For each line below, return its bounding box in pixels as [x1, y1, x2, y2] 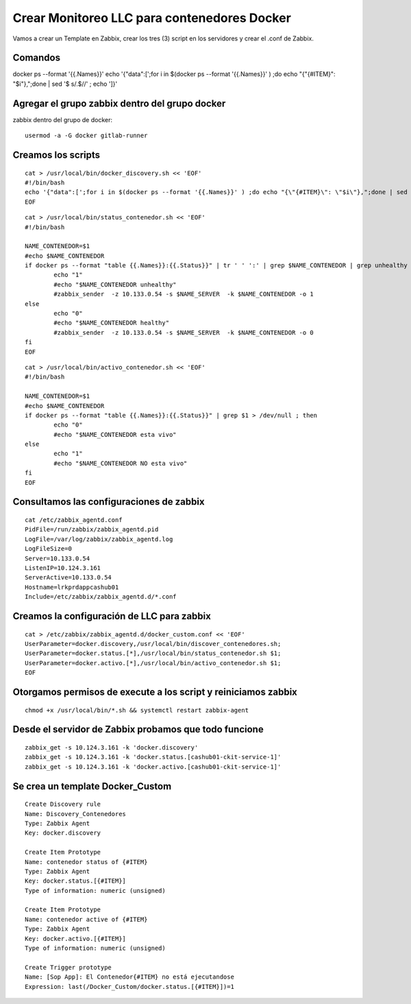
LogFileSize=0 [25, 545, 72, 553]
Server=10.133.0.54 [25, 554, 90, 562]
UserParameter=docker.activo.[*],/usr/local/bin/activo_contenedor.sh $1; [25, 659, 282, 667]
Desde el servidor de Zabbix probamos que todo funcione [12, 724, 264, 735]
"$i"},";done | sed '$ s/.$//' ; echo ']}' [12, 80, 118, 88]
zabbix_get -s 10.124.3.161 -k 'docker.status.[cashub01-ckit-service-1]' [25, 753, 282, 761]
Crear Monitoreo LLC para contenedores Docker [12, 10, 291, 25]
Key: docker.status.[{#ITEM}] [25, 877, 127, 885]
